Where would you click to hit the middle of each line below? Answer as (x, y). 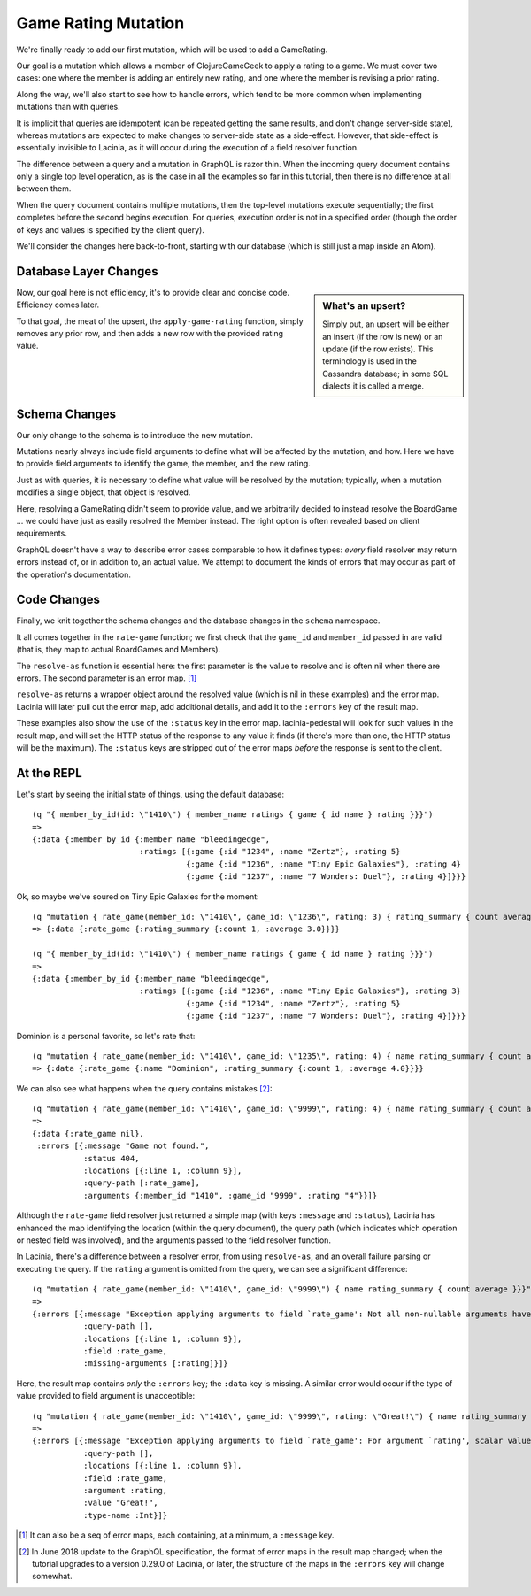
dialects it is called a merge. (373, 386)
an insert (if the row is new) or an (383, 336)
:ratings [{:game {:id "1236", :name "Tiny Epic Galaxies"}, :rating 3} (300, 991)
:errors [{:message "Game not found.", (123, 1146)
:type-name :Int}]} (125, 1515)
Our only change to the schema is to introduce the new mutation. (135, 435)
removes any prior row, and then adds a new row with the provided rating (150, 334)
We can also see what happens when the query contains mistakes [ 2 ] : (144, 1088)
